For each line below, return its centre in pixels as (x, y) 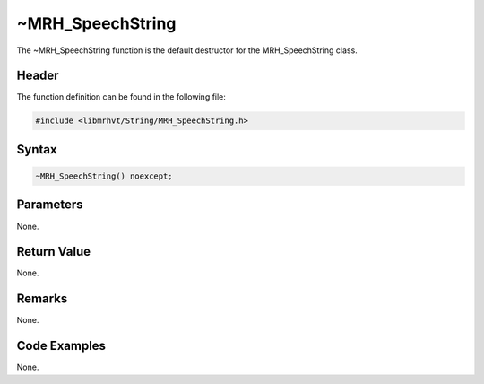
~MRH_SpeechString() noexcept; (104, 176)
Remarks (42, 299)
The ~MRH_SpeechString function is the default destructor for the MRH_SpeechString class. (187, 50)
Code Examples (61, 346)
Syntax (37, 149)
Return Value (54, 252)
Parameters (50, 205)
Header (38, 76)
